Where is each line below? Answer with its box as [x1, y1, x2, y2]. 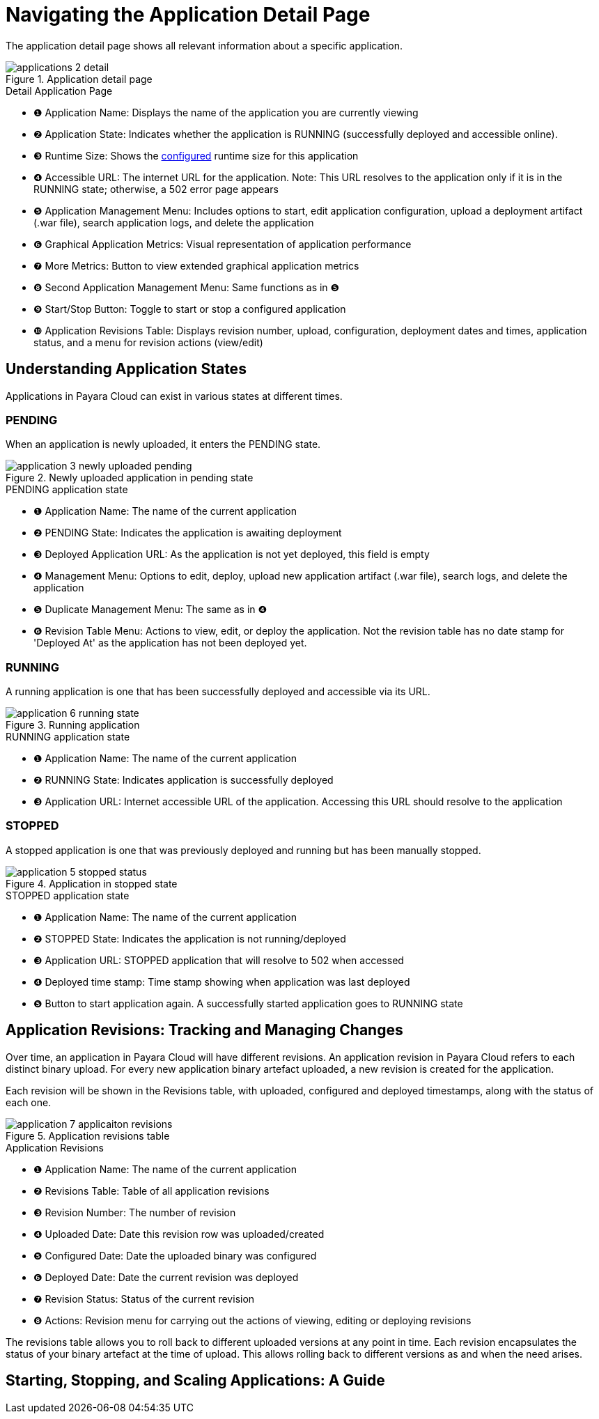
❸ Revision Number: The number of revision [33, 1206, 236, 1218]
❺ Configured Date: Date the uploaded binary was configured [33, 1249, 317, 1262]
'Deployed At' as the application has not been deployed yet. [33, 637, 307, 649]
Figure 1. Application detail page [6, 72, 153, 85]
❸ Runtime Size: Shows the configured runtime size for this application [33, 149, 359, 162]
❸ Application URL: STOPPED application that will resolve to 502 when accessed [33, 954, 404, 966]
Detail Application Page [6, 84, 113, 97]
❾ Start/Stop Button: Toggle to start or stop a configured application [33, 302, 346, 315]
